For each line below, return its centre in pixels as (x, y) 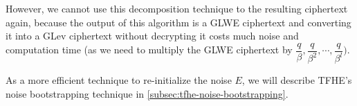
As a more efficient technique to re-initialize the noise (119, 80)
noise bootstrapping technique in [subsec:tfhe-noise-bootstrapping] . (147, 93)
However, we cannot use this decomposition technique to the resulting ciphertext (177, 8)
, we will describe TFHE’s (297, 80)
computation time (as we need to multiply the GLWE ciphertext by (149, 50)
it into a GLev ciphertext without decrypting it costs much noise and (152, 36)
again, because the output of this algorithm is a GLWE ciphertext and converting (178, 22)
